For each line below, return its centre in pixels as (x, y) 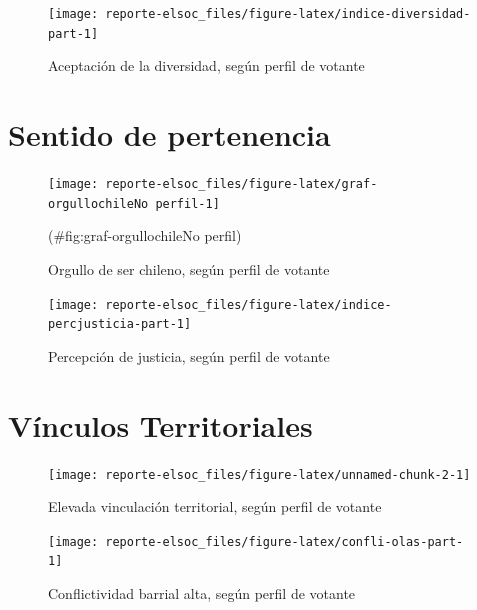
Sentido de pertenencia (169, 134)
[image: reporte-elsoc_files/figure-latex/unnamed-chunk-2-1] (259, 474)
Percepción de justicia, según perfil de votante (189, 355)
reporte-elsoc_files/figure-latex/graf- (241, 184)
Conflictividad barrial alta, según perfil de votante (202, 593)
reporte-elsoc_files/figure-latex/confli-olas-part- (284, 541)
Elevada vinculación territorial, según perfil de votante (215, 506)
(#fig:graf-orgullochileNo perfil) (145, 235)
